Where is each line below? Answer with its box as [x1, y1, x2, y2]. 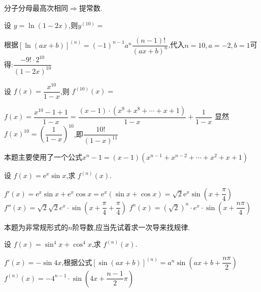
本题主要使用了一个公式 [4, 152, 82, 162]
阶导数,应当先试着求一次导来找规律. [72, 221, 190, 232]
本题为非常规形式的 [4, 221, 68, 232]
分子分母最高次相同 [4, 3, 68, 13]
